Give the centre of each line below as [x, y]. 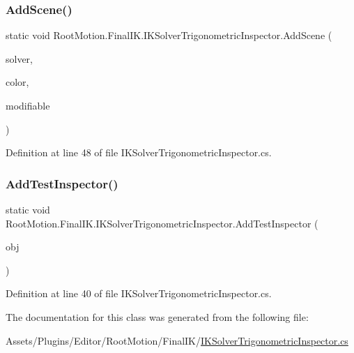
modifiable [28, 105]
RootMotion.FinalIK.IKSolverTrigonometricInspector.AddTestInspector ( [162, 223]
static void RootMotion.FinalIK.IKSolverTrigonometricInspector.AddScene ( [169, 35]
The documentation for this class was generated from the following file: [157, 316]
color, [17, 82]
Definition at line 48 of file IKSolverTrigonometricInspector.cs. [139, 152]
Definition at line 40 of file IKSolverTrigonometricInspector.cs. [139, 293]
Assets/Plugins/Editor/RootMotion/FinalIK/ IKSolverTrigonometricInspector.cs [177, 340]
